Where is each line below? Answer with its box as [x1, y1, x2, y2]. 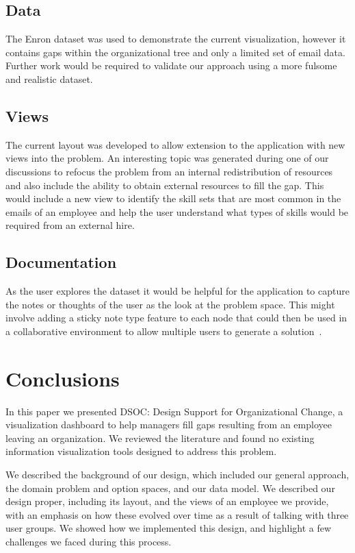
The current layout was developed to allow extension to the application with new [5, 137, 345, 151]
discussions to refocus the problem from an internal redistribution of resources [5, 164, 333, 178]
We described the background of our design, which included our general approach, [5, 467, 350, 482]
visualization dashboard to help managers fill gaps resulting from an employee [5, 417, 332, 432]
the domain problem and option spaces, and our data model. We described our [5, 480, 335, 495]
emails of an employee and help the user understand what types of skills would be [5, 204, 349, 219]
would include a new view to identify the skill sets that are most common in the [5, 191, 341, 206]
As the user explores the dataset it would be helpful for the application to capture [5, 284, 350, 298]
